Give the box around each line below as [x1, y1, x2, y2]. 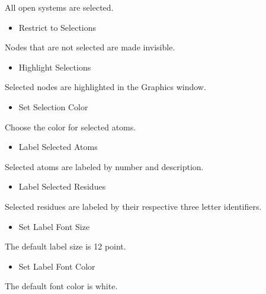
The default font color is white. [5, 280, 118, 292]
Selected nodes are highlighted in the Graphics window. [5, 81, 206, 93]
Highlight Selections [18, 60, 91, 73]
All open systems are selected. [5, 1, 114, 13]
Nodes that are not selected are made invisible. [5, 41, 175, 53]
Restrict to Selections [18, 21, 97, 33]
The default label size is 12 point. [5, 240, 126, 253]
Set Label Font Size [18, 220, 90, 232]
